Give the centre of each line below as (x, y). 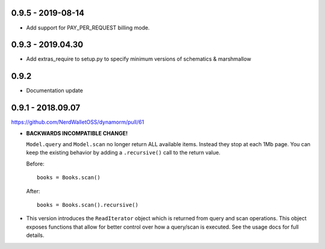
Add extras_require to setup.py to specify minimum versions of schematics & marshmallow (139, 59)
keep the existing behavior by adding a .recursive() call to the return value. (123, 153)
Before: (35, 164)
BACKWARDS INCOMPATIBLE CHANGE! (77, 133)
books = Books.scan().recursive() (88, 205)
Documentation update (55, 91)
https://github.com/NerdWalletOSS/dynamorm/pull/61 (78, 122)
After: (33, 191)
